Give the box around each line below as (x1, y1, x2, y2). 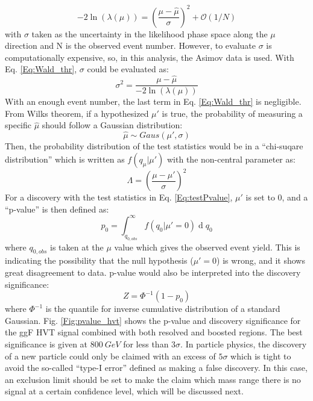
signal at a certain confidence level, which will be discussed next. (5, 385, 244, 397)
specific (5, 119, 32, 131)
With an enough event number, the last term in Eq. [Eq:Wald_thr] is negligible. (5, 95, 302, 108)
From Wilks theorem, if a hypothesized (5, 107, 149, 119)
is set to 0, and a (245, 191, 308, 204)
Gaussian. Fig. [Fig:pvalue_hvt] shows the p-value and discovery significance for (5, 314, 301, 326)
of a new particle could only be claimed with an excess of (5, 349, 216, 362)
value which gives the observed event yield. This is (114, 240, 300, 253)
